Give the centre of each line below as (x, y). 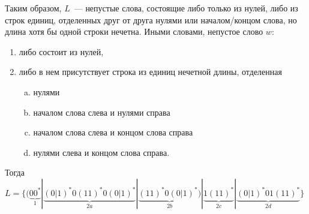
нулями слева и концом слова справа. (101, 152)
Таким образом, (33, 8)
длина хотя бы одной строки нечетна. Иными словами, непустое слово (134, 31)
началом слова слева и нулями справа (102, 112)
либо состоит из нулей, (61, 51)
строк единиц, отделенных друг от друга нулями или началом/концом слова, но (151, 19)
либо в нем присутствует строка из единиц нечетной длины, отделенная (150, 72)
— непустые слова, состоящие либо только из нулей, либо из (186, 8)
